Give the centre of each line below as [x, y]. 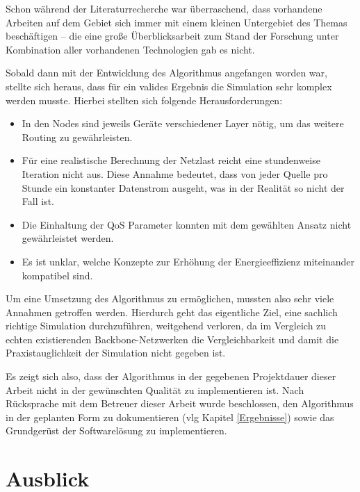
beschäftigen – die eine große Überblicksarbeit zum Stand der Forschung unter [172, 36]
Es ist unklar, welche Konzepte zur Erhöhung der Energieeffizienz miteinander [188, 261]
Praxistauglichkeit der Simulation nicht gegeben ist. [116, 353]
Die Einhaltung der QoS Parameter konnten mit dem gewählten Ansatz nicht [187, 224]
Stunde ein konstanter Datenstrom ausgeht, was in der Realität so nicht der [183, 187]
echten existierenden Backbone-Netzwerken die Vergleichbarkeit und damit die [172, 339]
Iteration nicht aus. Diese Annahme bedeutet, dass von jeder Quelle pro [175, 173]
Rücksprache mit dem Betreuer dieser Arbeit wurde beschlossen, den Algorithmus [180, 403]
